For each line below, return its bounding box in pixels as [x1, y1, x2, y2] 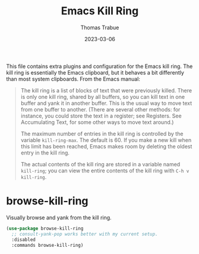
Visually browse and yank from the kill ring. [6, 213, 112, 221]
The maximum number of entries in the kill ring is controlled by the [20, 130, 184, 137]
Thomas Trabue [80, 24, 119, 31]
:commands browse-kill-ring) [11, 242, 84, 248]
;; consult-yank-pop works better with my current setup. [11, 231, 159, 237]
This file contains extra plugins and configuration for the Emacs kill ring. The [6, 63, 193, 70]
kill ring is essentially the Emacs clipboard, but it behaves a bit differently [6, 69, 184, 76]
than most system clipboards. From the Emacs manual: [6, 75, 141, 82]
